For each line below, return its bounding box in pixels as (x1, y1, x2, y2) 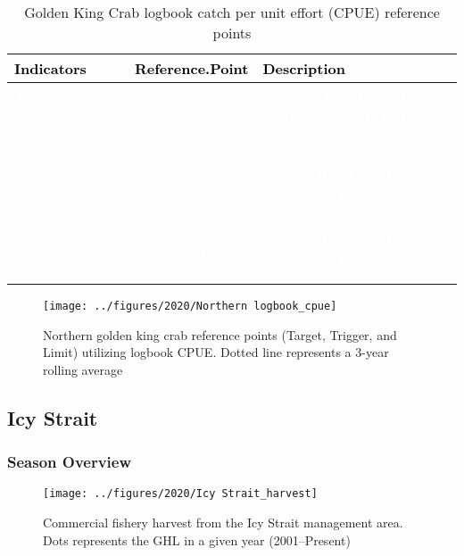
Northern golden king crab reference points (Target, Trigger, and (43, 325, 397, 344)
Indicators (14, 58, 87, 79)
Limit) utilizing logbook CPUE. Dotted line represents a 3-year (43, 343, 389, 361)
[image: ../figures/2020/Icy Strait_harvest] (43, 487, 318, 501)
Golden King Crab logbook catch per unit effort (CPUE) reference (24, 2, 440, 22)
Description (262, 58, 346, 79)
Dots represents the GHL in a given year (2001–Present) (43, 530, 351, 549)
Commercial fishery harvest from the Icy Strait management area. (43, 513, 403, 532)
